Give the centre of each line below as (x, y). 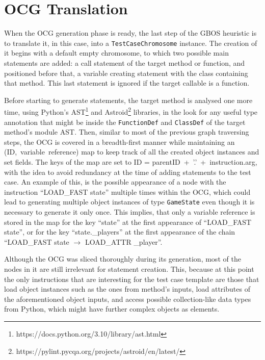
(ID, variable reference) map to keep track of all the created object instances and (132, 152)
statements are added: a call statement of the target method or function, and (125, 62)
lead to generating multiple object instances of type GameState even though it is (129, 202)
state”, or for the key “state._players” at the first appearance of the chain (120, 232)
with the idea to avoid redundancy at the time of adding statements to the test (128, 172)
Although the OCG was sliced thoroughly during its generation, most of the (123, 259)
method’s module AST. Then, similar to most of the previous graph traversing (127, 132)
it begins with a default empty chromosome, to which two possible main (116, 53)
